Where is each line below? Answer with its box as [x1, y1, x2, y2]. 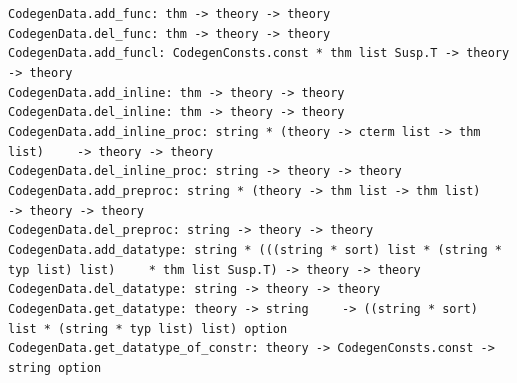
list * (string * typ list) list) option [8, 321, 288, 336]
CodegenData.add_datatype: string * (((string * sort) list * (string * [8, 242, 502, 257]
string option [8, 360, 102, 375]
